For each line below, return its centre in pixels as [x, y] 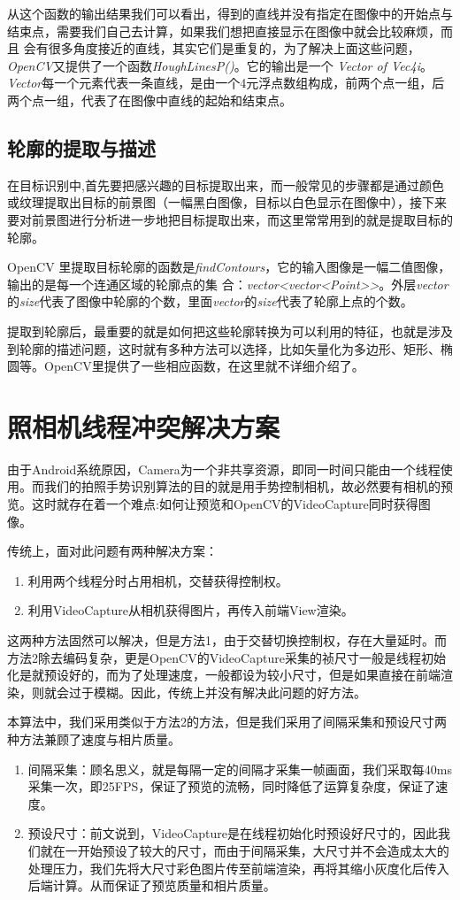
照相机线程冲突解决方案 [144, 426]
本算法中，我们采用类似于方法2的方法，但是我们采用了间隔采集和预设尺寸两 [227, 722]
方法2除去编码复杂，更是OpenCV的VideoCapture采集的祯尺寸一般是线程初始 [226, 657]
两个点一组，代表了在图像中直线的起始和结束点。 [149, 100]
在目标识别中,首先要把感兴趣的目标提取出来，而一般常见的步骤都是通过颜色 [226, 185]
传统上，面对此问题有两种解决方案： [112, 551]
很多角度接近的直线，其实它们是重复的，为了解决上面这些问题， [234, 48]
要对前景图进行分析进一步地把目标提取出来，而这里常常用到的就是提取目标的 [230, 219]
